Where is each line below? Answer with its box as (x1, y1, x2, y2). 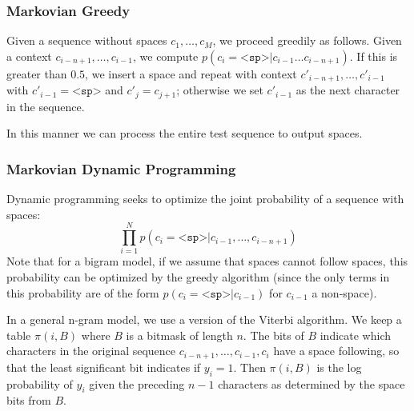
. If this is (349, 47, 398, 64)
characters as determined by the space (218, 375, 405, 392)
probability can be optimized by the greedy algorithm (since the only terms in (6, 269, 390, 285)
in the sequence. (6, 98, 85, 114)
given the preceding (89, 375, 185, 392)
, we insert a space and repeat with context (85, 65, 297, 82)
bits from (6, 392, 51, 409)
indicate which (320, 326, 392, 343)
